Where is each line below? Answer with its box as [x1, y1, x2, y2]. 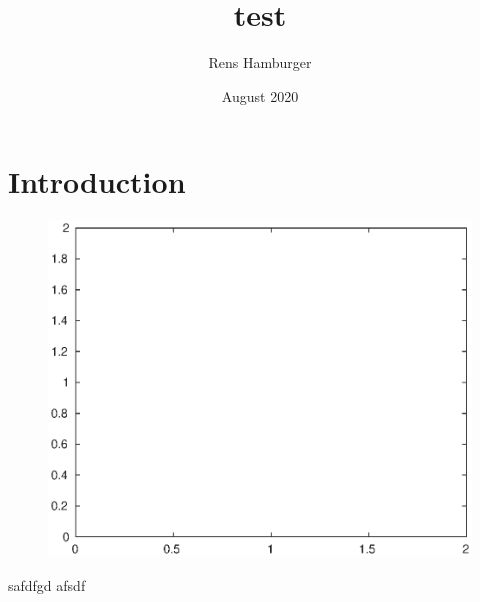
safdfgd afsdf [8, 574, 86, 595]
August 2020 [221, 85, 299, 106]
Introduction [8, 161, 186, 202]
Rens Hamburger [208, 52, 312, 73]
